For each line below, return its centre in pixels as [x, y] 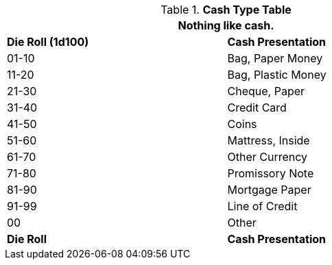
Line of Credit [262, 206]
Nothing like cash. [226, 25]
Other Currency [268, 157]
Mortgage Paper [269, 190]
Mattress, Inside [269, 140]
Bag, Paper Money [275, 58]
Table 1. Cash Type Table [226, 10]
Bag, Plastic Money [277, 75]
